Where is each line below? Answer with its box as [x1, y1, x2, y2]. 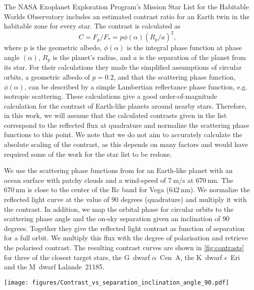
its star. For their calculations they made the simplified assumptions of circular [4, 62, 242, 72]
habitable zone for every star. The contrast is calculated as [4, 21, 181, 31]
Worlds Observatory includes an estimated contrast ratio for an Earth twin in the [4, 11, 250, 21]
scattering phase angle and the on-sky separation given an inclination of [4, 213, 221, 224]
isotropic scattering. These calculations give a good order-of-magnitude [4, 91, 218, 101]
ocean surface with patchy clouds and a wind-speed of [4, 174, 166, 185]
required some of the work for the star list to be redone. [4, 148, 172, 159]
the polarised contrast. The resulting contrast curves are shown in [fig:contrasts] [4, 242, 244, 253]
